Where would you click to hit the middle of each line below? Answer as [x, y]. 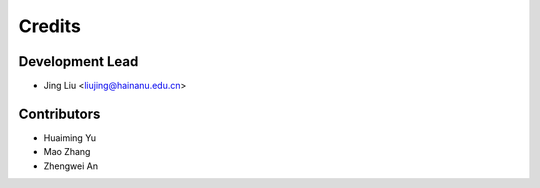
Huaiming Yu [70, 137]
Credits [50, 26]
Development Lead [78, 61]
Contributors [59, 113]
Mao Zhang [67, 152]
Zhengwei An [71, 166]
